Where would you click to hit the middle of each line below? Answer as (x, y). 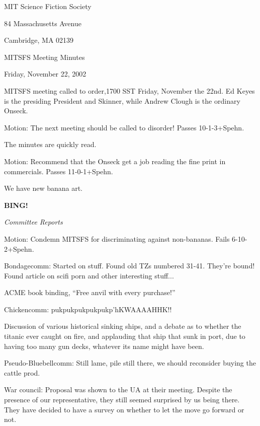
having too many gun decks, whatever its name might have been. (104, 346)
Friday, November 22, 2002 (45, 74)
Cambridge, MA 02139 (39, 40)
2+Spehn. (19, 248)
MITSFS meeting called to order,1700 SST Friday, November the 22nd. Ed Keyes (129, 90)
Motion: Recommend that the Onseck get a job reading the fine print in (115, 161)
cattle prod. (22, 372)
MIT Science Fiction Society (48, 6)
